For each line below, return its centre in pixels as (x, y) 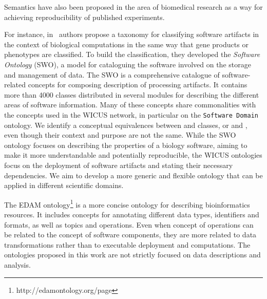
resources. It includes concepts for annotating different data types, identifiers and (132, 214)
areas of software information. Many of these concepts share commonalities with (130, 105)
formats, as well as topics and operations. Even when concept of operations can (129, 224)
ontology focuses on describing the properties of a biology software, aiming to (126, 145)
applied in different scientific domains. (64, 185)
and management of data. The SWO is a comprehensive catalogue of (112, 74)
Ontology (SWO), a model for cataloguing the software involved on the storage (128, 64)
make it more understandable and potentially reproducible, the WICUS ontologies (133, 155)
